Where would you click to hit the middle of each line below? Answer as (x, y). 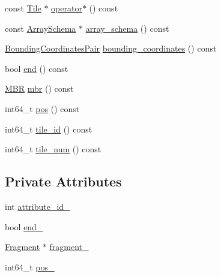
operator (67, 8)
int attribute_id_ (38, 206)
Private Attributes (63, 181)
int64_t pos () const (42, 108)
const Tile (23, 8)
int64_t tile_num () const (53, 149)
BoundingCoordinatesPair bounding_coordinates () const (111, 48)
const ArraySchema (41, 28)
